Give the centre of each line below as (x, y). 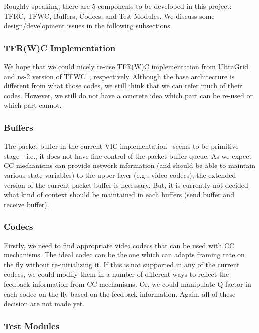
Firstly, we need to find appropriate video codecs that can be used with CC (119, 245)
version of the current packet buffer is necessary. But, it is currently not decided (126, 185)
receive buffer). (27, 204)
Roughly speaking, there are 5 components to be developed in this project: (118, 6)
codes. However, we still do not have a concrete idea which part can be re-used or (128, 95)
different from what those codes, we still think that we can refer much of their (123, 86)
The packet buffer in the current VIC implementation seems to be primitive (121, 146)
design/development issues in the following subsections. (88, 26)
